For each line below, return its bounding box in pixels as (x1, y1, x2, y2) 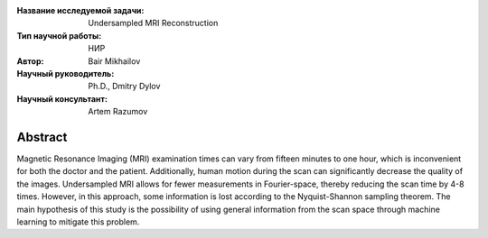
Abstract (16, 129, 68, 144)
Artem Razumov (88, 106, 148, 117)
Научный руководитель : (16, 68, 115, 78)
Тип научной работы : (16, 30, 102, 41)
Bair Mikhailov (88, 55, 141, 67)
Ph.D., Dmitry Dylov (88, 81, 161, 92)
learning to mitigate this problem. (16, 216, 140, 227)
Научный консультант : (16, 93, 108, 104)
